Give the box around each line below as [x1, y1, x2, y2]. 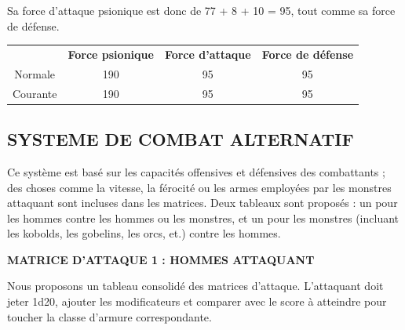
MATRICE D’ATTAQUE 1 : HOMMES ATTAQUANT [7, 251, 315, 267]
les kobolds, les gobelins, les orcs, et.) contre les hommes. [7, 225, 281, 241]
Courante [13, 85, 57, 101]
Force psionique [67, 45, 154, 62]
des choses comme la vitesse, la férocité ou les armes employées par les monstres [7, 179, 392, 195]
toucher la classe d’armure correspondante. [7, 308, 212, 325]
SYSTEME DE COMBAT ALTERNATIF [7, 127, 354, 151]
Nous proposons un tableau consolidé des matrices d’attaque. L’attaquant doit [7, 277, 384, 294]
